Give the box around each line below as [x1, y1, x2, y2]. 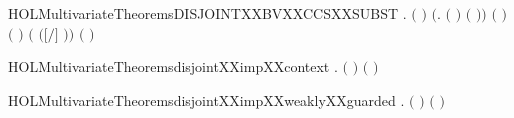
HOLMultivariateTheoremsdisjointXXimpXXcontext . [8, 56, 338, 77]
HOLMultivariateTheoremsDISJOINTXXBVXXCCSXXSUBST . [8, 3, 407, 23]
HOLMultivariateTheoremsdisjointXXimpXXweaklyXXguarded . [8, 89, 405, 110]
